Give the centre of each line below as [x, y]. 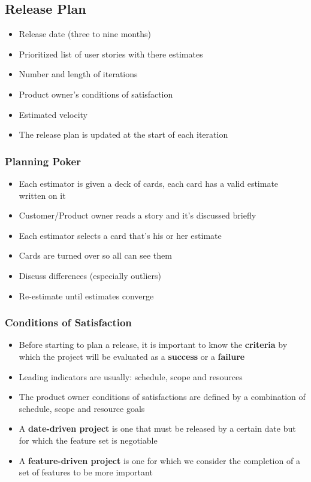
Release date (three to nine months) [85, 34]
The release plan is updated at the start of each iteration [123, 134]
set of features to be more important [86, 472]
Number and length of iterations [78, 74]
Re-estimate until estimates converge [86, 295]
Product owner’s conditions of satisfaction [96, 94]
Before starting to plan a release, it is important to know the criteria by [153, 345]
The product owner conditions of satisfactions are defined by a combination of [162, 397]
